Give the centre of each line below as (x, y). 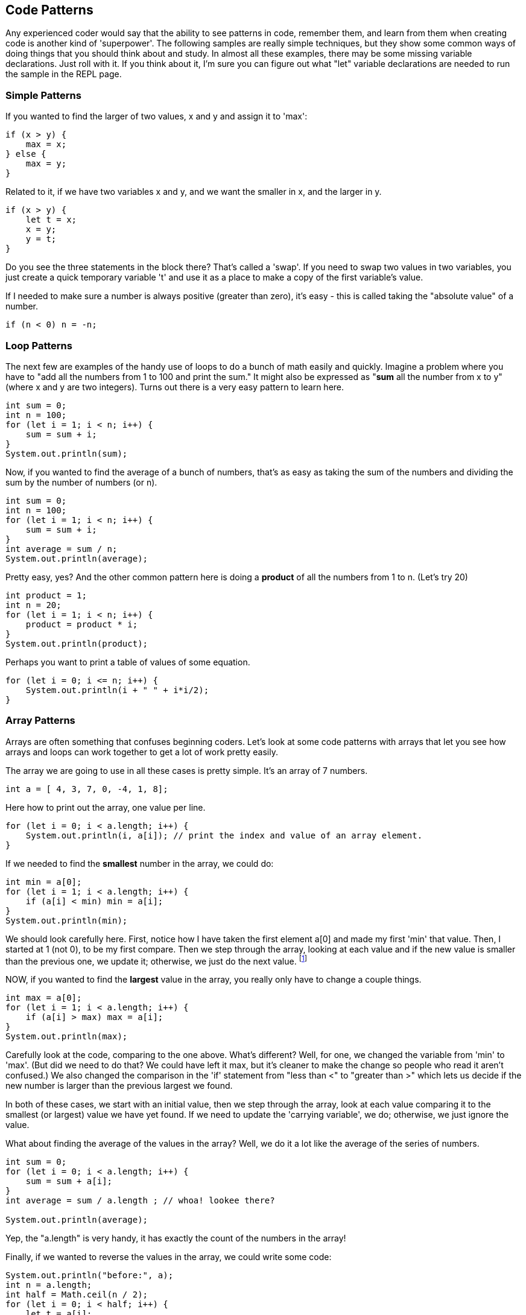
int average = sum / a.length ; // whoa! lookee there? (140, 1201)
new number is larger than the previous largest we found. (119, 1086)
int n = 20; (33, 605)
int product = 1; (46, 595)
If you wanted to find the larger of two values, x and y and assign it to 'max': (157, 116)
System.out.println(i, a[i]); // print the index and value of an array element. (224, 835)
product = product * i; (82, 624)
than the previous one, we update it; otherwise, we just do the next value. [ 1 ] (156, 960)
